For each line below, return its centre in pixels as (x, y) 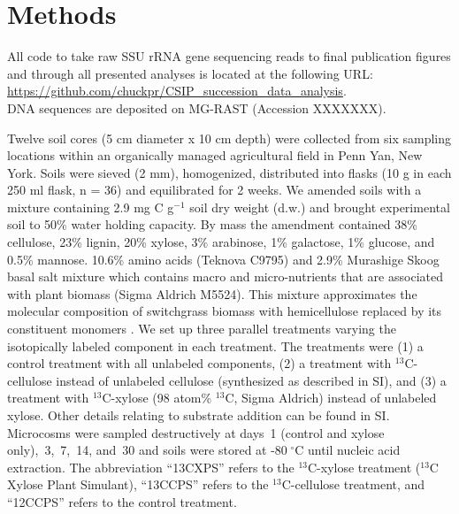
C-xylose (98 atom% (157, 398)
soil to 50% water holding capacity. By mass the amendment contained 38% (212, 224)
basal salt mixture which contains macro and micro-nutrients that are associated (225, 276)
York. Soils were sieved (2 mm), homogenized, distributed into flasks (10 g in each (229, 172)
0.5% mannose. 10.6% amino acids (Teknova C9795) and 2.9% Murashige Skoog (223, 259)
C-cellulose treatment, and (353, 484)
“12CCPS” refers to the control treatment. (122, 501)
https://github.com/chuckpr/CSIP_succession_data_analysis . (177, 91)
